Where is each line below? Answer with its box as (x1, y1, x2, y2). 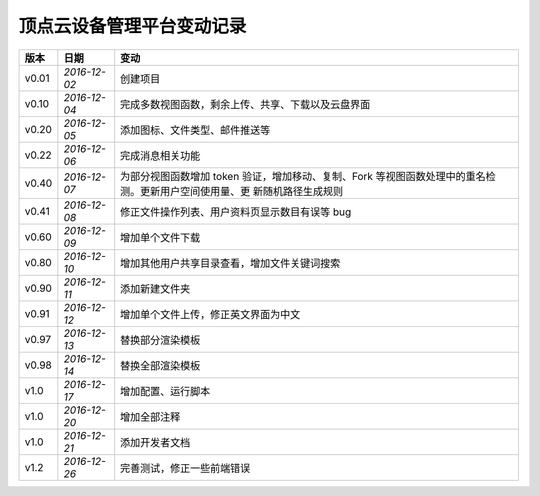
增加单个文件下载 (120, 230, 201, 244)
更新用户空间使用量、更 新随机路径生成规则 (140, 184, 344, 198)
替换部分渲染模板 (120, 333, 201, 347)
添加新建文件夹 (120, 281, 191, 295)
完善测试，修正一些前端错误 (120, 461, 251, 475)
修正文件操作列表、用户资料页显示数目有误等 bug (120, 205, 352, 219)
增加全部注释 (120, 410, 181, 424)
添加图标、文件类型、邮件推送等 (120, 123, 271, 137)
